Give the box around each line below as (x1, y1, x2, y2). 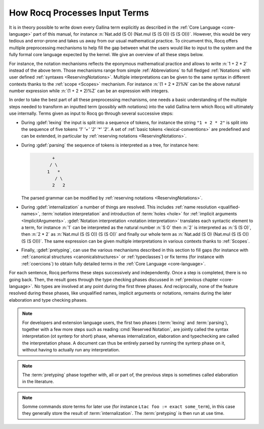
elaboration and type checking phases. (9, 297, 88, 303)
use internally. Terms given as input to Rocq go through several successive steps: (9, 110, 174, 117)
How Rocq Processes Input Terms (9, 7, 149, 18)
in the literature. (22, 379, 54, 385)
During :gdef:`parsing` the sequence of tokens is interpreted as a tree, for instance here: (21, 142, 199, 148)
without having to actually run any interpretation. (22, 347, 120, 353)
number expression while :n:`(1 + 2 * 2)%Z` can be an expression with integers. (9, 88, 169, 94)
